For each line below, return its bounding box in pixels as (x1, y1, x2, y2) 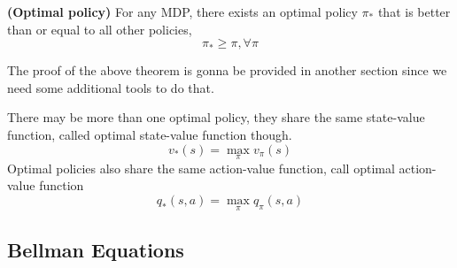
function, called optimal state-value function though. (7, 125, 292, 143)
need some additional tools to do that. (7, 78, 214, 96)
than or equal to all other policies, (7, 19, 192, 38)
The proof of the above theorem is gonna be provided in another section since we (7, 61, 447, 80)
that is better (377, 3, 451, 20)
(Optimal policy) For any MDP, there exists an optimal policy (7, 3, 358, 20)
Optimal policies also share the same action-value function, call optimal (7, 158, 395, 177)
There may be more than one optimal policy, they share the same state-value (7, 108, 425, 126)
